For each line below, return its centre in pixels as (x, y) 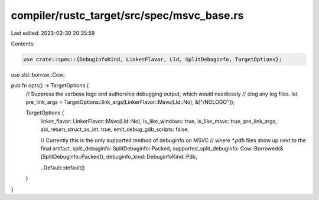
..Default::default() (63, 168)
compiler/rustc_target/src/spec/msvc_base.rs (127, 15)
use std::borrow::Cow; (38, 74)
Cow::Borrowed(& (262, 149)
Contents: (23, 44)
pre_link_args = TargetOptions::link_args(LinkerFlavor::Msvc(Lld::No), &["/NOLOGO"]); (130, 102)
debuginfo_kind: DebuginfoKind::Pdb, (152, 157)
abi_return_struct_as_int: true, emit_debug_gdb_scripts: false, (115, 129)
